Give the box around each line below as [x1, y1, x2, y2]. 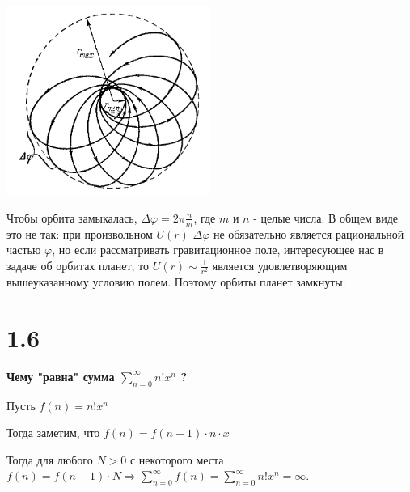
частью [6, 241, 41, 258]
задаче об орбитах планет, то [6, 257, 150, 274]
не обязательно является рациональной [213, 225, 404, 242]
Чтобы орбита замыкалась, [6, 209, 137, 226]
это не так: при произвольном [6, 225, 153, 242]
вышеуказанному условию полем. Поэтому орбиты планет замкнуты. [6, 274, 346, 291]
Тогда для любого [6, 451, 93, 468]
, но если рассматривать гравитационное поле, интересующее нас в [52, 241, 384, 258]
